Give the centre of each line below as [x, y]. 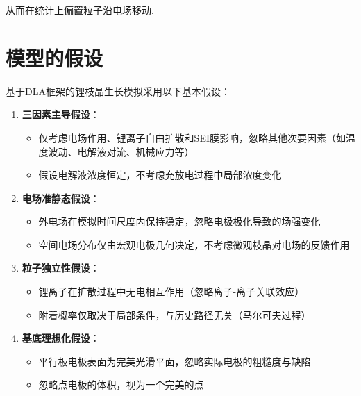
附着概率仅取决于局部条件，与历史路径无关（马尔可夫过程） [175, 314]
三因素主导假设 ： [61, 114]
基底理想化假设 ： [61, 338]
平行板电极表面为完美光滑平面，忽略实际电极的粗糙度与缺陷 [175, 361]
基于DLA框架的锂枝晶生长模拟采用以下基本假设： [118, 91]
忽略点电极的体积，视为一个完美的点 [121, 385]
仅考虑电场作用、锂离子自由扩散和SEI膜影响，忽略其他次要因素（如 [192, 137]
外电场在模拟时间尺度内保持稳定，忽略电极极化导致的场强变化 [179, 221]
